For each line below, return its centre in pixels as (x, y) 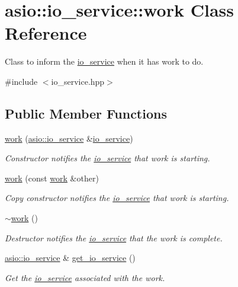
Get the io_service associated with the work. (85, 277)
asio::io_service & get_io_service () (70, 258)
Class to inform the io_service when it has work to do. (104, 61)
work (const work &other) (52, 178)
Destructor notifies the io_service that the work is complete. (114, 237)
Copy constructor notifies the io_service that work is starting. (117, 198)
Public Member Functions (86, 113)
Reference (46, 33)
